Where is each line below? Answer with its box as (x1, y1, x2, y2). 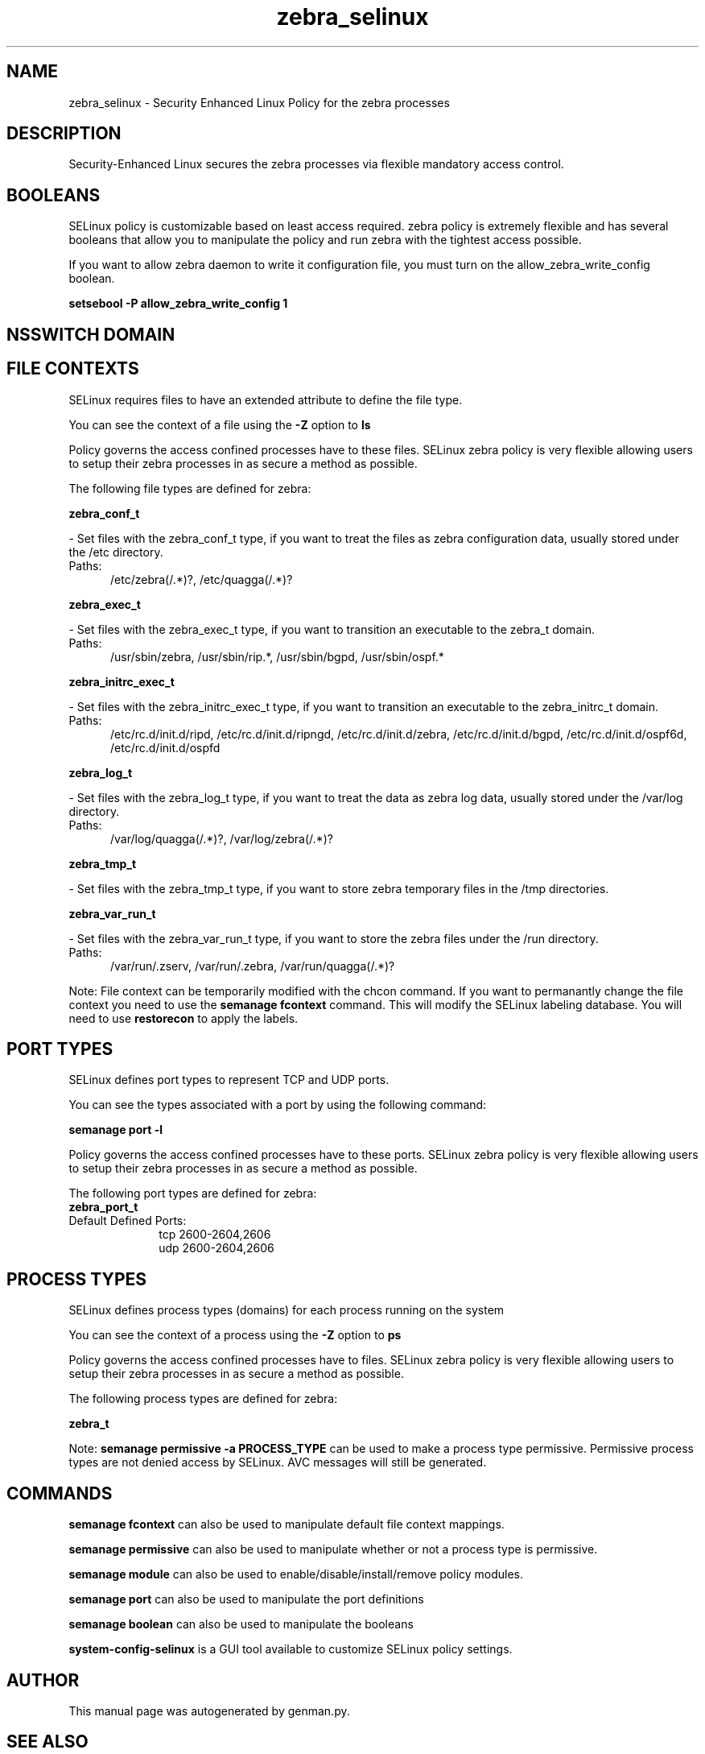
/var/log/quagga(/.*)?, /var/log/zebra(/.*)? (110, 831, 333, 846)
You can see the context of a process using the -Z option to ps (68, 1328, 402, 1342)
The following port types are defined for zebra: (68, 1186, 317, 1201)
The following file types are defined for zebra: (68, 481, 311, 495)
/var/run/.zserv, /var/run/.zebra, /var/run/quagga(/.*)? (110, 958, 395, 973)
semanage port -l (68, 1123, 163, 1137)
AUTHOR (6, 1669, 80, 1690)
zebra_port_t (68, 1200, 138, 1214)
